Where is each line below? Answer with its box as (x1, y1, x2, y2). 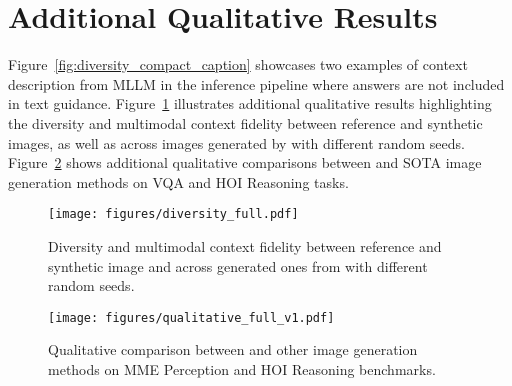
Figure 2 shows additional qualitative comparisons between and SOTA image (8, 152, 482, 173)
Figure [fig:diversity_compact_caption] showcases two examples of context (8, 54, 468, 75)
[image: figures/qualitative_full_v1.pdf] (48, 310, 335, 325)
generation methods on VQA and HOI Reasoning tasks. (8, 171, 349, 192)
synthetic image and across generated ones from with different (48, 255, 428, 276)
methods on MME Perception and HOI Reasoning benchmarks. (48, 358, 436, 379)
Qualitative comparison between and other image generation (48, 339, 418, 360)
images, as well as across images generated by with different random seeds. (8, 132, 465, 153)
